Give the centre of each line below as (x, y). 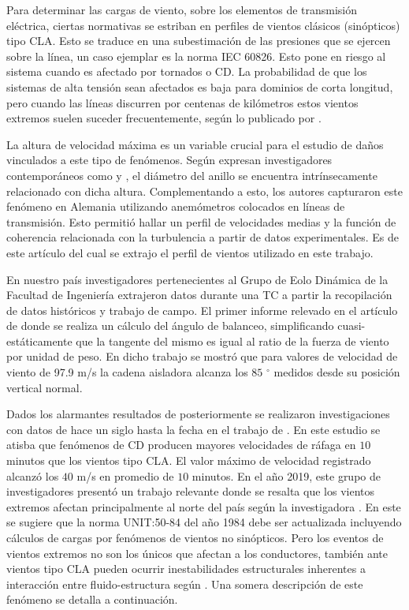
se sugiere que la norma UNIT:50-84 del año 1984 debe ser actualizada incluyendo (204, 522)
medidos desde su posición (337, 372)
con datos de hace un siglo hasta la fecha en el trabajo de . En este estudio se (193, 429)
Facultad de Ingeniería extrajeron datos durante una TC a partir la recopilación (199, 295)
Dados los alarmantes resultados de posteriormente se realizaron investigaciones (198, 414)
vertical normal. (45, 387)
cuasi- (351, 326)
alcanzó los (33, 475)
